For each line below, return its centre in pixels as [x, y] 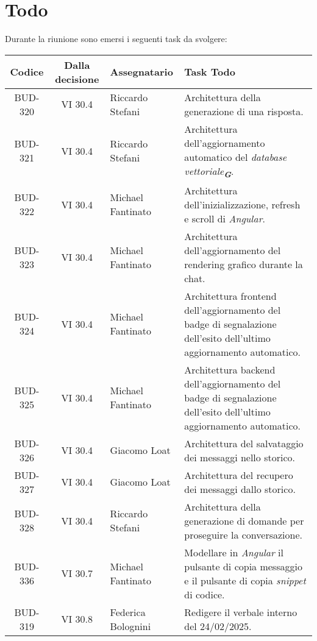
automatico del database [236, 157]
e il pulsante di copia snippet [245, 580]
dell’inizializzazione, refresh [242, 204]
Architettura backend [230, 369]
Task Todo [210, 72]
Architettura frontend [230, 296]
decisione [77, 79]
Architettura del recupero [239, 475]
